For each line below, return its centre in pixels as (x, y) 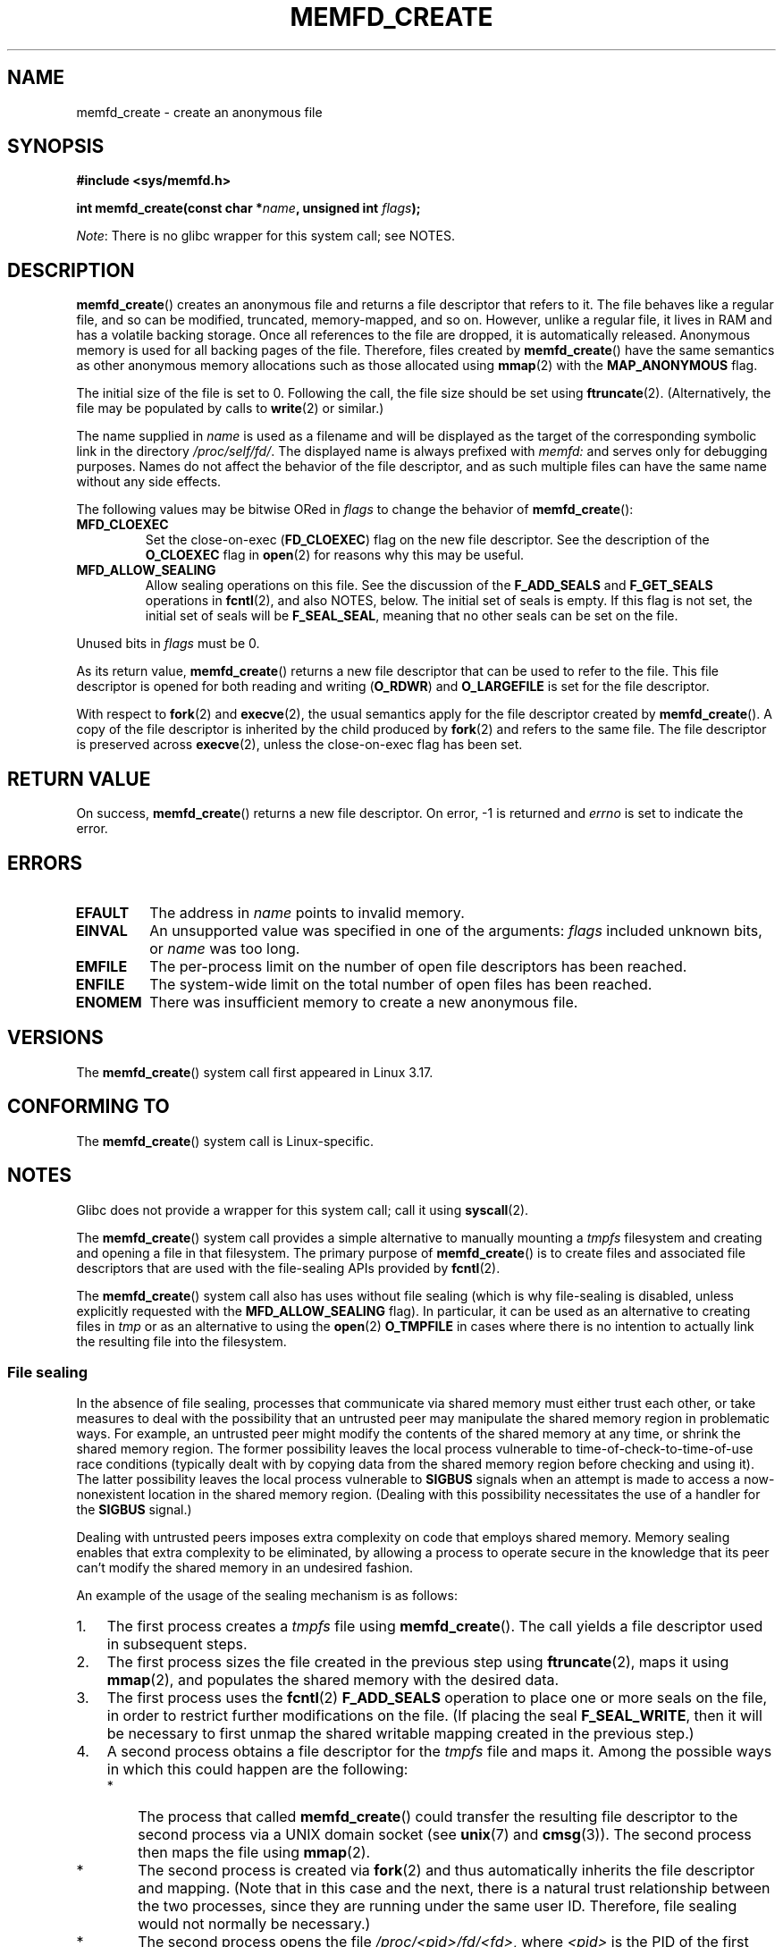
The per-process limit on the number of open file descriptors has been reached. (418, 966)
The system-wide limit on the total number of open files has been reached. (401, 984)
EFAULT (102, 912)
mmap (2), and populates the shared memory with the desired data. (333, 1680)
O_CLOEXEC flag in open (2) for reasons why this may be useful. (335, 555)
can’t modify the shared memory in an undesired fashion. (244, 1568)
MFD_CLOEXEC (122, 525)
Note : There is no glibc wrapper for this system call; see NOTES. (266, 236)
